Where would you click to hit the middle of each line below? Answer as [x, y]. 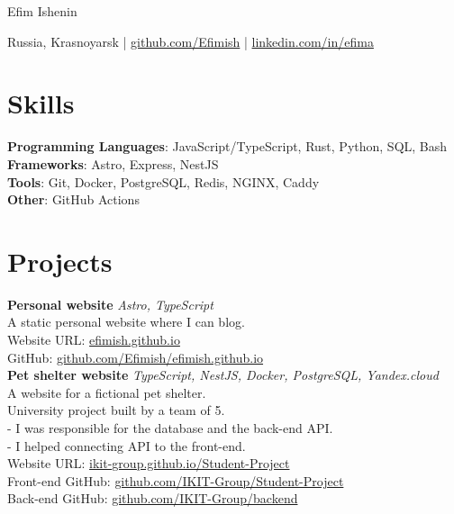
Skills [41, 103]
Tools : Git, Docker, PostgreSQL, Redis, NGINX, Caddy [163, 181]
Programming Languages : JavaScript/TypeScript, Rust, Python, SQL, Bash [227, 146]
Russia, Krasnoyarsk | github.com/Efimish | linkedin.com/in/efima [191, 41]
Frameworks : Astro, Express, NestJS [113, 163]
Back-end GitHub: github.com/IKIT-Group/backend [153, 498]
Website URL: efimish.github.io [94, 339]
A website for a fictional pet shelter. [107, 392]
